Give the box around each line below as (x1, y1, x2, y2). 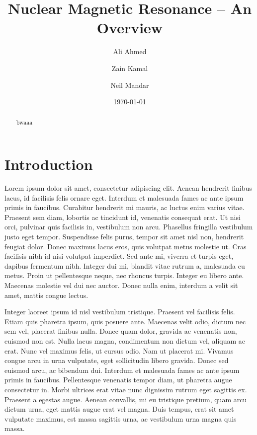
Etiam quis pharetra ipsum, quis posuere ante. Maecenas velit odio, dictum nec (4, 316, 246, 326)
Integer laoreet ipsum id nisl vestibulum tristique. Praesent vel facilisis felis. (4, 306, 235, 317)
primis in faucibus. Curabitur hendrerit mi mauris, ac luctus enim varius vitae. (4, 202, 245, 213)
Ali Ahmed (113, 46, 147, 57)
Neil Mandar (110, 79, 149, 90)
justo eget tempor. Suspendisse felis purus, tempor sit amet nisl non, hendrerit (4, 231, 244, 242)
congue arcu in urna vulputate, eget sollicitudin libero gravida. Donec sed (4, 355, 229, 365)
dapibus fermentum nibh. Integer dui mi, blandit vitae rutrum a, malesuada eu (4, 260, 245, 271)
